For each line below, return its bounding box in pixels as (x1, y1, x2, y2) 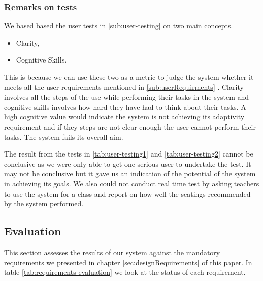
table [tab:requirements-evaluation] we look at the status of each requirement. (4, 267, 246, 277)
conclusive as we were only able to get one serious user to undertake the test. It (4, 158, 251, 169)
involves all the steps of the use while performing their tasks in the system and (4, 91, 249, 102)
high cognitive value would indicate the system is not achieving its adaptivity (4, 111, 245, 122)
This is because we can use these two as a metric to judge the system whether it (4, 72, 254, 82)
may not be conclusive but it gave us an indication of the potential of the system (4, 168, 256, 179)
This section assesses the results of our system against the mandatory (4, 246, 220, 257)
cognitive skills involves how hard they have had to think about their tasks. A (4, 101, 246, 112)
